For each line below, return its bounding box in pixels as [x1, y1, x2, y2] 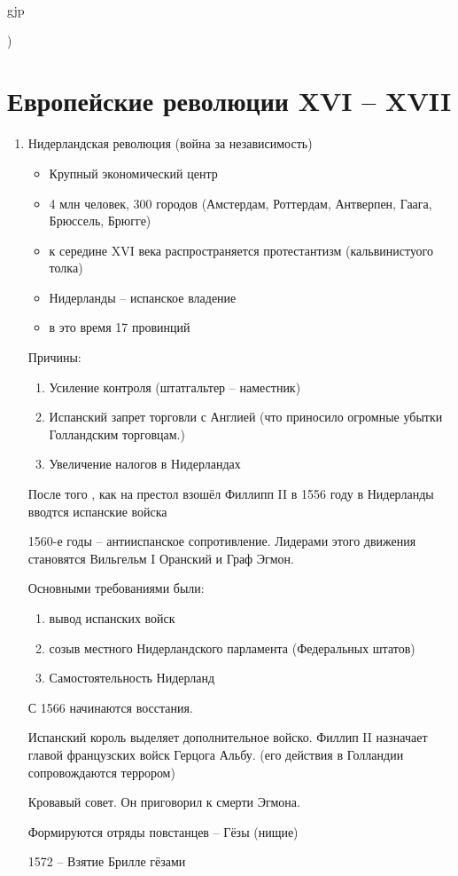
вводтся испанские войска [27, 501, 167, 520]
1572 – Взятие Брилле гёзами [27, 852, 186, 871]
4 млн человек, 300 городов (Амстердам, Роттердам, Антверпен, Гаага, [49, 193, 432, 212]
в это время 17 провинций [49, 318, 190, 336]
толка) [49, 258, 83, 277]
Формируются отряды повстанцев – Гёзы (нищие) [27, 822, 299, 840]
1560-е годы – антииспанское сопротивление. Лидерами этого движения [27, 532, 416, 550]
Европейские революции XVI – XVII [7, 83, 452, 119]
